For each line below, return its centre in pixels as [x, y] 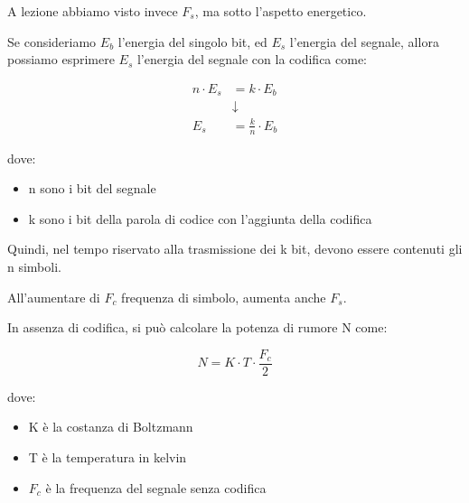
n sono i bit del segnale [92, 188]
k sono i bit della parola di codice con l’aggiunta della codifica [200, 218]
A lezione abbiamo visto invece [93, 11]
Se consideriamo [52, 41]
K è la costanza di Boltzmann [111, 427]
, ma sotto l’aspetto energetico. [281, 11]
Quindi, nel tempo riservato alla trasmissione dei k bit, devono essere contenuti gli [235, 249]
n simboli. [34, 267]
